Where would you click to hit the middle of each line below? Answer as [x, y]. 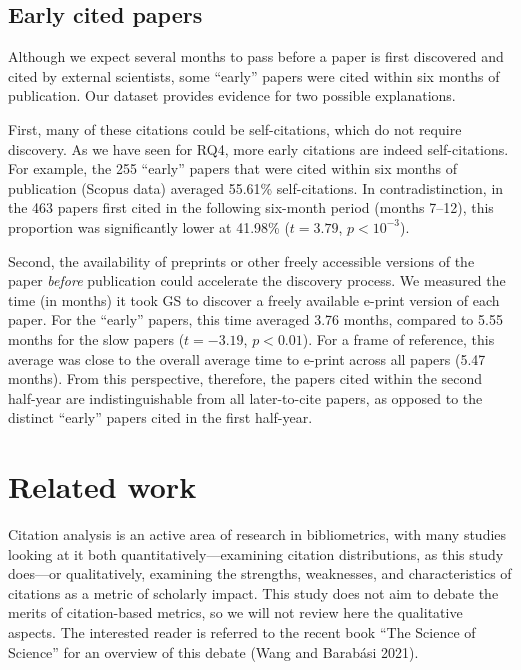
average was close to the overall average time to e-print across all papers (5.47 [247, 358]
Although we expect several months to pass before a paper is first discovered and [256, 56]
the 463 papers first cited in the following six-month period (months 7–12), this [251, 207]
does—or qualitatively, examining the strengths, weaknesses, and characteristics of [260, 573]
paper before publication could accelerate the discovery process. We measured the [257, 280]
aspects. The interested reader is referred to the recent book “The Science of [242, 631]
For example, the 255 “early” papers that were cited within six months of [232, 168]
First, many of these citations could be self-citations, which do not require [235, 128]
